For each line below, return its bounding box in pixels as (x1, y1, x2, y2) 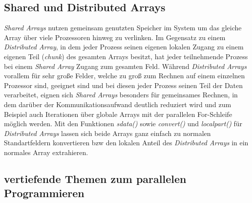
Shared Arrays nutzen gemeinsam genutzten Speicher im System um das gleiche (4, 23, 242, 33)
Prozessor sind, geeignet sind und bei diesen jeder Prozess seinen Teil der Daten (4, 80, 243, 90)
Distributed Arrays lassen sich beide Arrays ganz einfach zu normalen (4, 128, 211, 138)
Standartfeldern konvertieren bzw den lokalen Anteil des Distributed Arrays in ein (4, 137, 249, 148)
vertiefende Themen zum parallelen (4, 171, 187, 186)
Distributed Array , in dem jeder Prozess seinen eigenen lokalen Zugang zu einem (4, 42, 244, 52)
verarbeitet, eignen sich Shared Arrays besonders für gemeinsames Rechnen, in (4, 90, 238, 100)
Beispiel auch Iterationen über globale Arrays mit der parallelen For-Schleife (4, 109, 232, 119)
